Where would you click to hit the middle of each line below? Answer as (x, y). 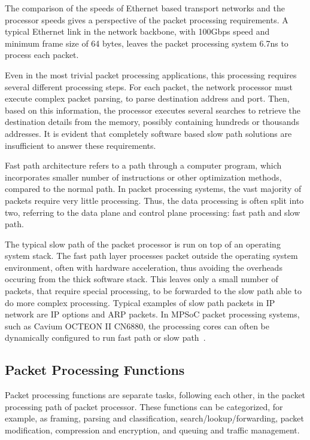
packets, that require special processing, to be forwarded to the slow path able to (154, 291)
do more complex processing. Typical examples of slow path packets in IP (140, 302)
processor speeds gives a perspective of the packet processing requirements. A (147, 19)
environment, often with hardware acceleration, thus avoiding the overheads (144, 267)
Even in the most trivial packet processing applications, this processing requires (151, 74)
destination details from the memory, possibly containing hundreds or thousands (152, 122)
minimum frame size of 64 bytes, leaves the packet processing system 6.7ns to (147, 43)
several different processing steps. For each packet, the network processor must (149, 86)
